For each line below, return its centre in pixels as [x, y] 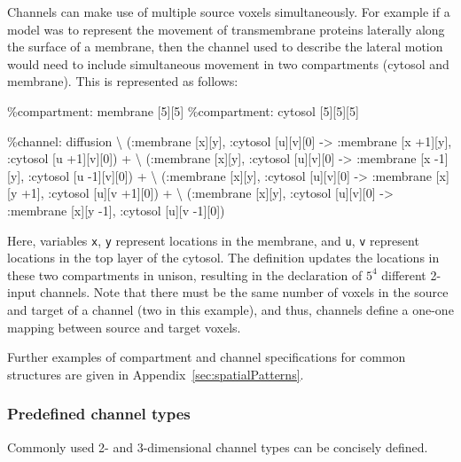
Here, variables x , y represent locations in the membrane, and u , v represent [213, 240]
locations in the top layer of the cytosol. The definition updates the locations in [223, 258]
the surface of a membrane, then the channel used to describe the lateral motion [225, 47]
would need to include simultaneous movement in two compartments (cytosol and [228, 63]
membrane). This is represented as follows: [123, 81]
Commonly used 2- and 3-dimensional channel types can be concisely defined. [218, 446]
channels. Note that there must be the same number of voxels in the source [244, 292]
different [404, 274]
